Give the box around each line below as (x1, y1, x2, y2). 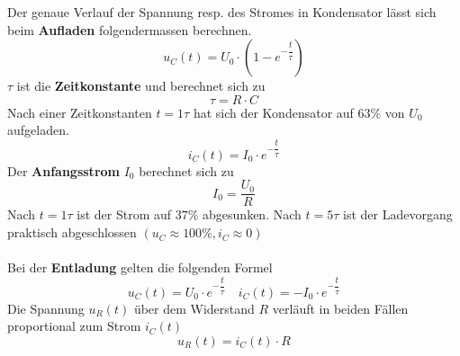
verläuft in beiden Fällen (272, 298, 409, 317)
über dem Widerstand (133, 298, 255, 317)
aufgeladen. (7, 120, 69, 139)
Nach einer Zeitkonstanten (7, 102, 152, 121)
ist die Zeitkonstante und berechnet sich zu (16, 76, 266, 95)
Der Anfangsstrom (7, 161, 120, 180)
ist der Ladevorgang (342, 205, 453, 224)
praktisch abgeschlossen (7, 223, 137, 242)
